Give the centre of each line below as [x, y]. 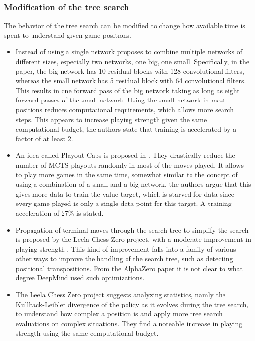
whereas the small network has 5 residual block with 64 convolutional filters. [131, 81]
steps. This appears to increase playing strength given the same [111, 119]
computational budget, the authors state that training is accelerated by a [126, 129]
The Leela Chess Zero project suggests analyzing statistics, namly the [121, 294]
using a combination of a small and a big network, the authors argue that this [133, 184]
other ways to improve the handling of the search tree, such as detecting [124, 258]
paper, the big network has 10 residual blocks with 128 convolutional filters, [130, 71]
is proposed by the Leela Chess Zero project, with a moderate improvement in [133, 239]
